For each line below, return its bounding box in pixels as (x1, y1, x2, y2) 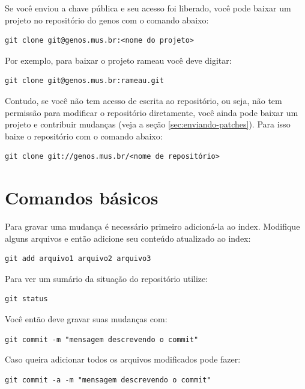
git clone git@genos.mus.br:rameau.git (5, 76, 164, 85)
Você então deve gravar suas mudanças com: (5, 313, 168, 325)
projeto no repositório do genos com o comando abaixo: (5, 13, 209, 26)
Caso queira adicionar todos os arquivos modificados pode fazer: (5, 353, 241, 366)
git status (5, 295, 48, 304)
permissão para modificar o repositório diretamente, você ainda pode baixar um (5, 106, 298, 118)
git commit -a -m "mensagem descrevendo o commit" (5, 375, 211, 384)
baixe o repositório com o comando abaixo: (5, 129, 163, 142)
